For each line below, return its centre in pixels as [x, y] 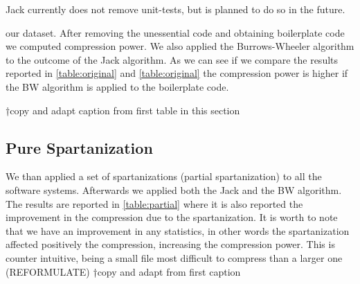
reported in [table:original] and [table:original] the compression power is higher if [177, 73]
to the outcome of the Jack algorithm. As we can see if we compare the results [172, 59]
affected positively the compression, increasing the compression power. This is [170, 244]
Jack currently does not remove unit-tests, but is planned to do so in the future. [175, 9]
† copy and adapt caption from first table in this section [123, 110]
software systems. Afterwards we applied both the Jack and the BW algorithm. [174, 189]
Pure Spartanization [79, 147]
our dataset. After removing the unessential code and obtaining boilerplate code [175, 32]
